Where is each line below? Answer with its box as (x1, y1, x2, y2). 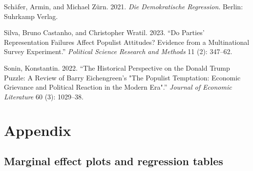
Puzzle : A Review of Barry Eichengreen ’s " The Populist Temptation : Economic (4, 72, 241, 82)
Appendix (4, 120, 71, 140)
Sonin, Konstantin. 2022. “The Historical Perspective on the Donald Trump (4, 62, 230, 73)
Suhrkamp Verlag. (4, 11, 58, 21)
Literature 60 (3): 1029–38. (4, 91, 84, 101)
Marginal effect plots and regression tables (4, 153, 223, 169)
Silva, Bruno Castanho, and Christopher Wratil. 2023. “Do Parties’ (4, 27, 205, 38)
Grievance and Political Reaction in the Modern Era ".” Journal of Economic (4, 82, 232, 92)
